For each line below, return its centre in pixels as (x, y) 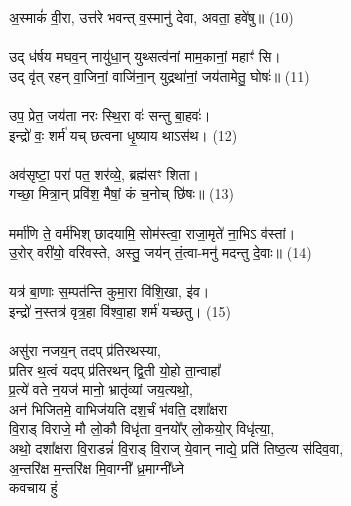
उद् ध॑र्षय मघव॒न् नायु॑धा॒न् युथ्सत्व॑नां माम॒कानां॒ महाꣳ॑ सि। (145, 56)
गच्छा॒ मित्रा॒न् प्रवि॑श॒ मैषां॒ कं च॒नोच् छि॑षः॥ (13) (121, 193)
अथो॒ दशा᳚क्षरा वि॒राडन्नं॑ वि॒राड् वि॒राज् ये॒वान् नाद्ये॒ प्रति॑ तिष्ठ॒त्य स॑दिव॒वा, (176, 448)
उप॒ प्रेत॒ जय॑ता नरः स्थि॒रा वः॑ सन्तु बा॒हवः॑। (110, 114)
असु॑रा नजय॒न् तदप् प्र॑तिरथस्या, (85, 350)
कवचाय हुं (33, 487)
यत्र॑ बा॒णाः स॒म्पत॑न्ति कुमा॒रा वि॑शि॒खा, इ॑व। (109, 291)
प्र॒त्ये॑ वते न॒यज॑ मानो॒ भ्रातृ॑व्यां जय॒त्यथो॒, (101, 389)
